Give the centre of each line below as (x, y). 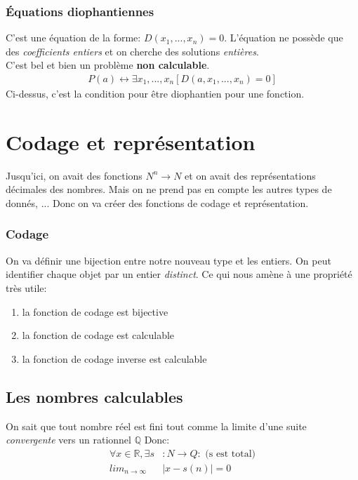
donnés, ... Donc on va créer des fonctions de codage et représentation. (157, 202)
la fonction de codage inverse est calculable (114, 358)
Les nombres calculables (94, 396)
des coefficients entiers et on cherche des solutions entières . (132, 51)
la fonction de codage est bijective (95, 311)
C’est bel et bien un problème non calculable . (108, 65)
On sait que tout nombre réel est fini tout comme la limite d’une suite (156, 426)
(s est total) (231, 454)
